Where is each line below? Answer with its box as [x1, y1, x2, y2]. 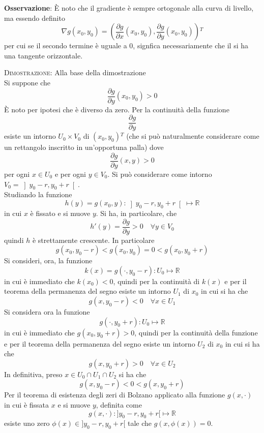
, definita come [96, 399, 142, 410]
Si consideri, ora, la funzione [4, 255, 93, 266]
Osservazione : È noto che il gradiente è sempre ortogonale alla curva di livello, [4, 3, 254, 13]
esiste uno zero [4, 418, 50, 428]
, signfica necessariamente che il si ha [133, 40, 248, 51]
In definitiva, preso [4, 368, 63, 379]
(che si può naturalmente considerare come [126, 131, 259, 141]
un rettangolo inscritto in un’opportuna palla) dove [4, 142, 164, 152]
